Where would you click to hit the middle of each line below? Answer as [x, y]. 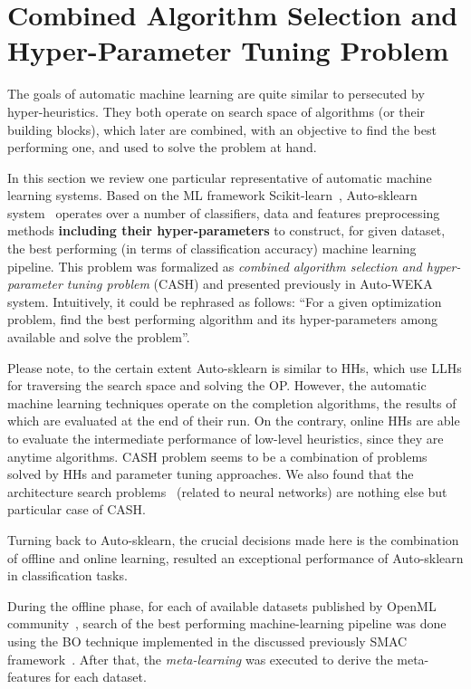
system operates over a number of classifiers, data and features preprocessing [224, 212]
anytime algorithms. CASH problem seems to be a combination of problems [217, 456]
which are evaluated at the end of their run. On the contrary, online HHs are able [234, 421]
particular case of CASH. [77, 509]
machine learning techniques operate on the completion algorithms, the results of [232, 402]
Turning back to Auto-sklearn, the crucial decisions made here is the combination [233, 539]
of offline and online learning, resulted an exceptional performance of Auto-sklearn [235, 557]
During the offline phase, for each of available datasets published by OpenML [222, 605]
